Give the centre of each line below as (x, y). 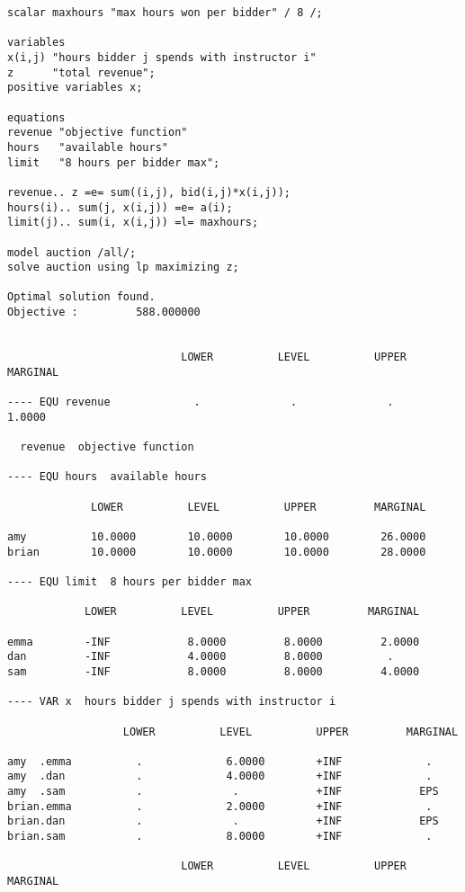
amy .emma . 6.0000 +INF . (220, 761)
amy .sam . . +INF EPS (223, 792)
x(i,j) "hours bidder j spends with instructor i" (162, 57)
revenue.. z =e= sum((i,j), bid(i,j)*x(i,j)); (149, 192)
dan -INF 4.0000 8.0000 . (201, 657)
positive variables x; (75, 88)
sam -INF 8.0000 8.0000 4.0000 (214, 671)
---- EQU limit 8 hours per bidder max (130, 581)
